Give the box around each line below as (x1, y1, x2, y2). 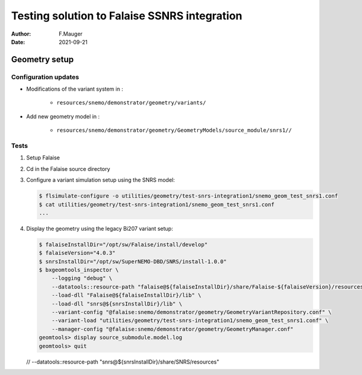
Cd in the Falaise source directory (26, 165, 110, 172)
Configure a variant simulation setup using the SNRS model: (26, 176, 175, 184)
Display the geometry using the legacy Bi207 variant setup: (26, 225, 173, 232)
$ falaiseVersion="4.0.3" (39, 249, 116, 257)
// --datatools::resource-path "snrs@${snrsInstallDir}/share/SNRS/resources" (26, 358, 220, 365)
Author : (11, 30, 31, 37)
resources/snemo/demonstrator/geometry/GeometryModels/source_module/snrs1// (56, 127, 292, 134)
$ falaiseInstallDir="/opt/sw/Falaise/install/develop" (39, 241, 208, 248)
